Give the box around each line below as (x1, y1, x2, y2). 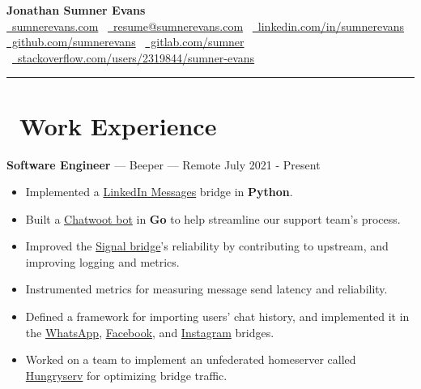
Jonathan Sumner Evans (6, 2, 146, 18)
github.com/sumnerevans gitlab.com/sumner (11, 33, 245, 50)
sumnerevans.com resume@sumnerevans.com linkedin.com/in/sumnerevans (11, 17, 405, 34)
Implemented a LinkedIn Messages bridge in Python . (25, 183, 293, 200)
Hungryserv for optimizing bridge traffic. (25, 366, 228, 383)
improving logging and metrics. (25, 253, 180, 270)
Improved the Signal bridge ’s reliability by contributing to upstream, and (25, 237, 389, 254)
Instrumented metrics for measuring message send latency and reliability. (25, 280, 388, 297)
